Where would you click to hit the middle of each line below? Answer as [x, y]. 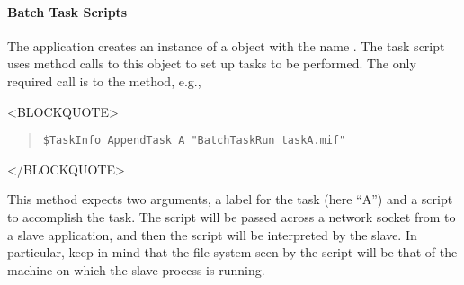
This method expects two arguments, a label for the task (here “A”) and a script [230, 199]
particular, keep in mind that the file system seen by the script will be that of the [232, 252]
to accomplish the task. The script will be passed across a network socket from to [232, 217]
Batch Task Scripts [67, 11]
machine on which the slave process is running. [136, 269]
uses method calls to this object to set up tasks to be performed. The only [212, 63]
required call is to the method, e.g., [104, 80]
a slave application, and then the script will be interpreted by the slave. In [212, 234]
